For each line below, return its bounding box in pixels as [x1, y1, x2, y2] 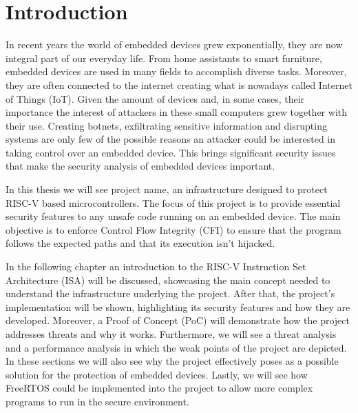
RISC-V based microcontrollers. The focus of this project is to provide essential [6, 195, 341, 210]
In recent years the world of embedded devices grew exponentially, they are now [6, 37, 343, 52]
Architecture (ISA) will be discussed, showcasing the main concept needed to [6, 272, 330, 287]
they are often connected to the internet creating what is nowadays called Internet [6, 77, 352, 92]
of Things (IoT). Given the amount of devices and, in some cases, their [6, 91, 305, 105]
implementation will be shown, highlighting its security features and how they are [6, 299, 350, 314]
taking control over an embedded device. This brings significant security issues [6, 145, 336, 159]
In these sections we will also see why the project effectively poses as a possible [6, 354, 339, 368]
